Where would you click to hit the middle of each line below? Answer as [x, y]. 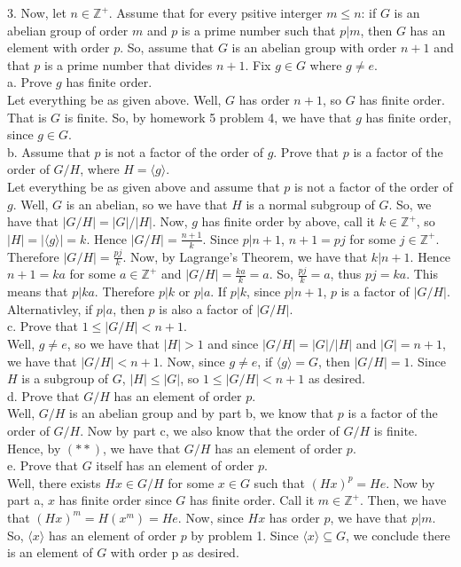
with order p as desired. [175, 552]
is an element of [50, 552]
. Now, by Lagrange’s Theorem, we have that [245, 256]
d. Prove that [43, 395]
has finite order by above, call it [288, 221]
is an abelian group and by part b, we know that [202, 413]
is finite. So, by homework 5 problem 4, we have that [208, 117]
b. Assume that [49, 151]
